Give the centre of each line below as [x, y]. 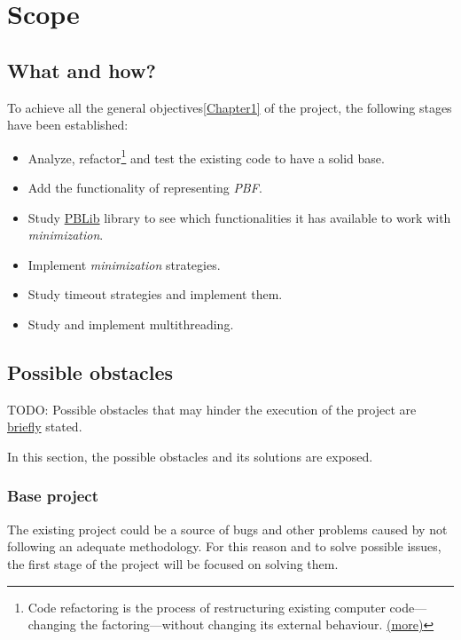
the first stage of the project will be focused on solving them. [173, 563]
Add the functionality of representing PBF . [145, 188]
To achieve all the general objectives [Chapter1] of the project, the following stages [230, 107]
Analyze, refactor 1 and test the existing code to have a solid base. [206, 156]
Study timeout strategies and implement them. [155, 294]
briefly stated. [45, 427]
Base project [53, 496]
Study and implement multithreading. [131, 324]
